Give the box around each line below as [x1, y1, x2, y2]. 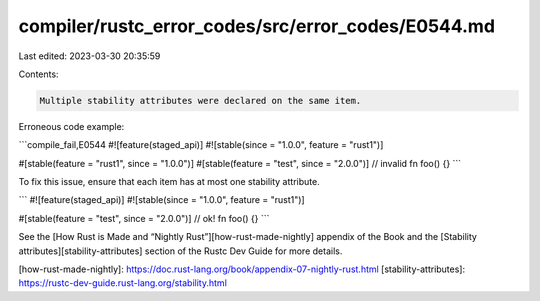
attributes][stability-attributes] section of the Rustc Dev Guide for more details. [18, 245, 343, 257]
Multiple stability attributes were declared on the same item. [39, 95, 362, 106]
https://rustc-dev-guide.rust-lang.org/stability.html [18, 277, 227, 289]
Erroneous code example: [18, 120, 125, 132]
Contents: [18, 68, 59, 80]
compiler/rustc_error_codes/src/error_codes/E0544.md [18, 15, 495, 37]
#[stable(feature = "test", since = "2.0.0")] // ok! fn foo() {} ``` [18, 212, 270, 224]
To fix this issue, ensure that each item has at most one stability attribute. [18, 176, 320, 188]
